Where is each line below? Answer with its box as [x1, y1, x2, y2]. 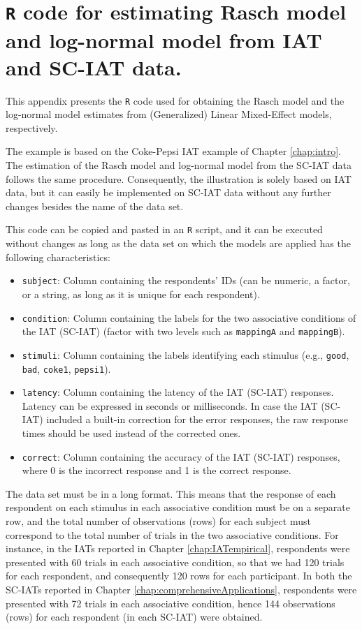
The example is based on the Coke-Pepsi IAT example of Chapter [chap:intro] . [6, 144, 341, 158]
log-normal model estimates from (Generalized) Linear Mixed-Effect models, [6, 107, 332, 121]
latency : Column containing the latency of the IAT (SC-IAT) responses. [22, 385, 334, 399]
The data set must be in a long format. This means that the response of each [6, 486, 336, 501]
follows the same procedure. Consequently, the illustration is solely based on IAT [6, 171, 352, 186]
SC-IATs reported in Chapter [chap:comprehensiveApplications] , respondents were [6, 582, 357, 596]
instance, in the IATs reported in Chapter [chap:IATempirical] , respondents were [6, 541, 350, 556]
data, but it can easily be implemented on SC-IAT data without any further [6, 185, 331, 200]
